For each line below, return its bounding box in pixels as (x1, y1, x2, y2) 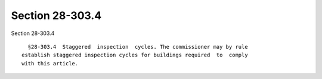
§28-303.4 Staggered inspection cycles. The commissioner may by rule (27, 43, 248, 50)
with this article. (21, 60, 79, 67)
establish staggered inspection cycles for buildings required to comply (21, 52, 248, 59)
